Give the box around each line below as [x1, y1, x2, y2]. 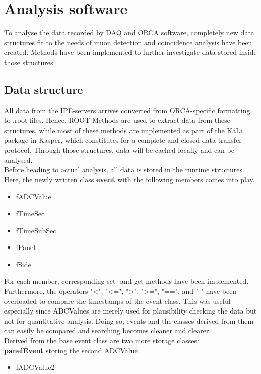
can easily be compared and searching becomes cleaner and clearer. [4, 325, 211, 336]
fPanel [16, 242, 36, 253]
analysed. [4, 154, 33, 165]
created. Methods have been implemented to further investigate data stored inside [4, 47, 257, 57]
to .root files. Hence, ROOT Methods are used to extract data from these [4, 115, 231, 126]
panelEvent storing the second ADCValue [4, 345, 138, 355]
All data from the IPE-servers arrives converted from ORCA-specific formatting [4, 105, 250, 115]
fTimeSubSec [16, 225, 56, 235]
